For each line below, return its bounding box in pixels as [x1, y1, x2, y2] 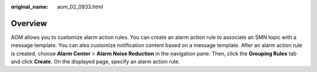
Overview [11, 18, 48, 28]
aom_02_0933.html [57, 3, 103, 10]
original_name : [11, 3, 49, 10]
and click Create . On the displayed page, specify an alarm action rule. [11, 58, 180, 65]
